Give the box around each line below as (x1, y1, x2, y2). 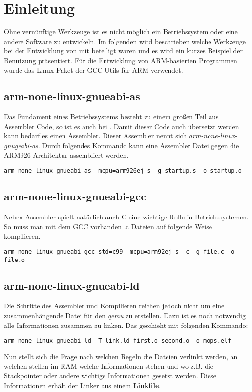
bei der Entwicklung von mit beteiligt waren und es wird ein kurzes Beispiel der (4, 45, 243, 56)
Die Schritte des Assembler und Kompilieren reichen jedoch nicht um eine (4, 301, 225, 311)
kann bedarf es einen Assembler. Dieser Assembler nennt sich (4, 131, 187, 141)
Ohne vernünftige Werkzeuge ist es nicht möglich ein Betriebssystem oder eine (4, 26, 238, 37)
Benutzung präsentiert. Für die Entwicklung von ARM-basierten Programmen (4, 55, 237, 65)
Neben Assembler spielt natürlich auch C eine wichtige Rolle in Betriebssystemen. (4, 212, 249, 222)
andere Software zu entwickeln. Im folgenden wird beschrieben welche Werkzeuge (4, 36, 246, 46)
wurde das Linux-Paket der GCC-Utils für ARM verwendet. (4, 65, 183, 75)
